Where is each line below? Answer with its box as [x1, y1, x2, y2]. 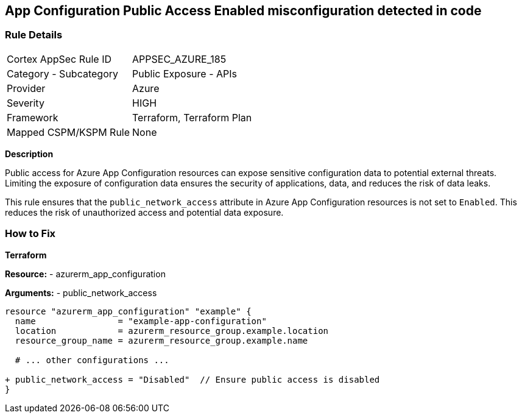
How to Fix [5, 227, 56, 240]
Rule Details [5, 29, 63, 41]
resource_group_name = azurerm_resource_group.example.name [15, 335, 308, 345]
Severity [7, 96, 44, 109]
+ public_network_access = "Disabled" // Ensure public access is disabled [5, 374, 380, 384]
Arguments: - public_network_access [5, 287, 157, 298]
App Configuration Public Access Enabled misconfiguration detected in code [5, 3, 482, 18]
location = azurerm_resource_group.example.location [15, 325, 329, 336]
